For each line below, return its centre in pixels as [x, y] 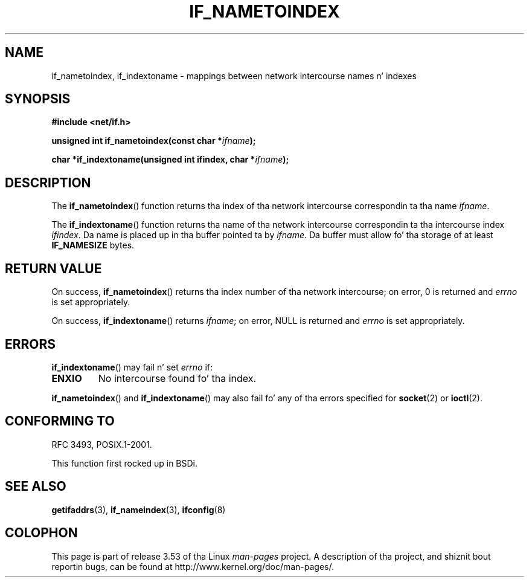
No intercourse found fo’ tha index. [177, 378]
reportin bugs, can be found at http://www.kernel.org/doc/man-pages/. [193, 566]
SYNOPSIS [38, 99]
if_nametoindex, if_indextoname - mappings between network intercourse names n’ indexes [234, 76]
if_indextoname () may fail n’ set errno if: [132, 367]
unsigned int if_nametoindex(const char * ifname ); [154, 141]
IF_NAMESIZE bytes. [93, 245]
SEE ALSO [36, 487]
